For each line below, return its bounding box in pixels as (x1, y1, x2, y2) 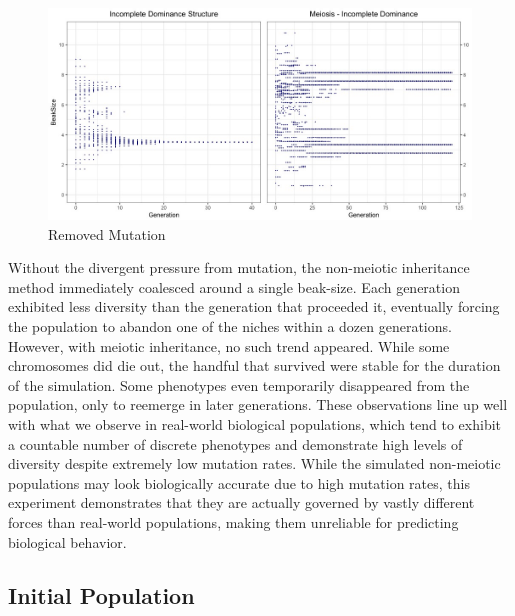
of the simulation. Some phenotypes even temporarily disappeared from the (8, 374, 470, 395)
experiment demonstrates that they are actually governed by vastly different (8, 492, 475, 513)
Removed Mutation (48, 223, 166, 244)
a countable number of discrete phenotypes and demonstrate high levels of (8, 433, 463, 454)
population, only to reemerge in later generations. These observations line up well (8, 394, 508, 415)
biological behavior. (8, 531, 127, 552)
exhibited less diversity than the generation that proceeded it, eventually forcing (8, 296, 500, 317)
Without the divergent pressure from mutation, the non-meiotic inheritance (8, 257, 470, 278)
